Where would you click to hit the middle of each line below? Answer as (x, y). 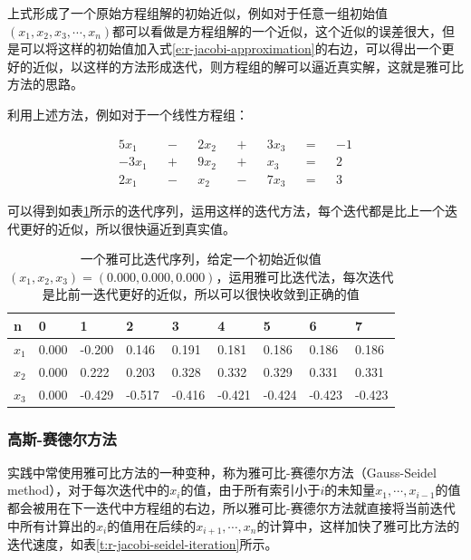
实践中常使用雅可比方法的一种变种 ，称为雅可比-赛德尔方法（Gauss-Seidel (222, 472)
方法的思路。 (45, 84)
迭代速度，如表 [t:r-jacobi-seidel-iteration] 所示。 (143, 544)
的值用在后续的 (152, 525)
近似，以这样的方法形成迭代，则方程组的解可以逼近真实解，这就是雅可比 (248, 66)
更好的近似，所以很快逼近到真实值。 (127, 228)
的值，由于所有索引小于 (250, 490)
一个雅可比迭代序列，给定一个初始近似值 (201, 259)
